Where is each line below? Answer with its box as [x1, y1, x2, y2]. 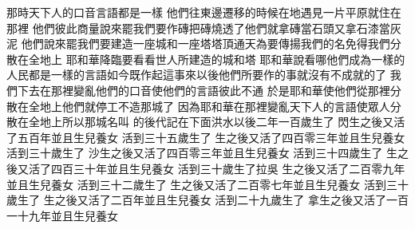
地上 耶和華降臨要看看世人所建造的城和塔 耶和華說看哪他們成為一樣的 [39, 50, 405, 67]
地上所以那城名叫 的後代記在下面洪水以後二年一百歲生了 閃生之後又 [39, 113, 394, 130]
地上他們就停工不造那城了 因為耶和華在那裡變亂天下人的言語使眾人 [39, 97, 390, 114]
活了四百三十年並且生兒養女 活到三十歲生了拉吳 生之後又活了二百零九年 [28, 160, 405, 176]
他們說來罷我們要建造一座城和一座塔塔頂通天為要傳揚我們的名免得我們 [21, 35, 390, 52]
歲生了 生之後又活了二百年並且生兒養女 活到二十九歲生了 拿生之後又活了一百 [6, 191, 409, 208]
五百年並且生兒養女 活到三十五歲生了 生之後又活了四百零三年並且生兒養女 [17, 128, 405, 145]
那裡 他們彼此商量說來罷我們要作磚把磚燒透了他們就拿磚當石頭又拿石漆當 [6, 19, 390, 36]
